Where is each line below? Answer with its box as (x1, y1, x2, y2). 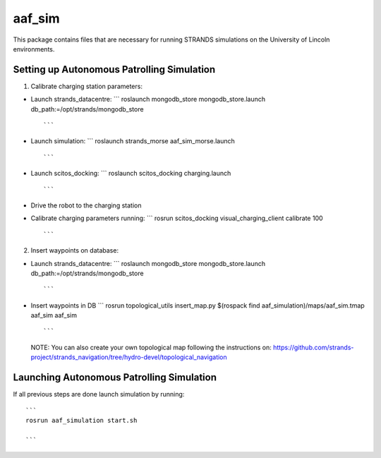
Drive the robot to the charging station (30, 201, 142, 210)
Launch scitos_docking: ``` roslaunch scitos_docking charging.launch (30, 169, 231, 178)
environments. (13, 44, 55, 53)
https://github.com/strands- (272, 343, 354, 351)
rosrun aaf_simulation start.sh (25, 416, 138, 424)
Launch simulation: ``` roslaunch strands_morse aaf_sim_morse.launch (30, 137, 236, 145)
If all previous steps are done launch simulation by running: (13, 390, 185, 399)
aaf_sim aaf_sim (30, 311, 78, 320)
